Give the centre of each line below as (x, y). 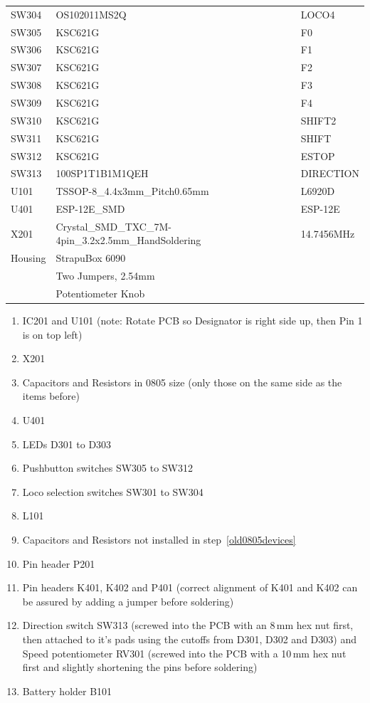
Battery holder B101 (67, 691)
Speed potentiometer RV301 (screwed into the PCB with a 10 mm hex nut (184, 653)
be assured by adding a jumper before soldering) (128, 601)
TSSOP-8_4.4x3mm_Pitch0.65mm (132, 191)
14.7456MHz (328, 233)
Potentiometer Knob (100, 293)
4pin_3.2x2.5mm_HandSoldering (128, 240)
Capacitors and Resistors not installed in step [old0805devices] (159, 540)
